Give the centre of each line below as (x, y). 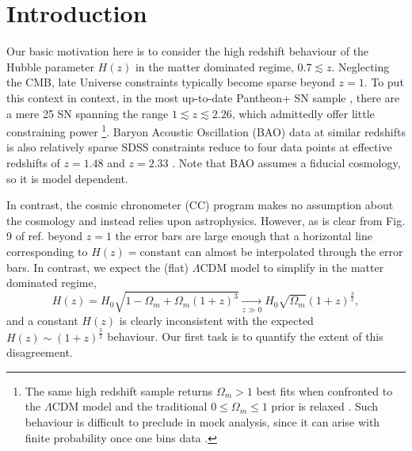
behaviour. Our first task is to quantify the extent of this (245, 336)
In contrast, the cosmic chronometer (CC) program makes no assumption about (200, 205)
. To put (384, 82)
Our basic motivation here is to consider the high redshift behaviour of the (188, 51)
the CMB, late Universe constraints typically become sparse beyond (171, 82)
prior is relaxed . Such (325, 406)
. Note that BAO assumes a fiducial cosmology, (286, 162)
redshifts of (33, 162)
